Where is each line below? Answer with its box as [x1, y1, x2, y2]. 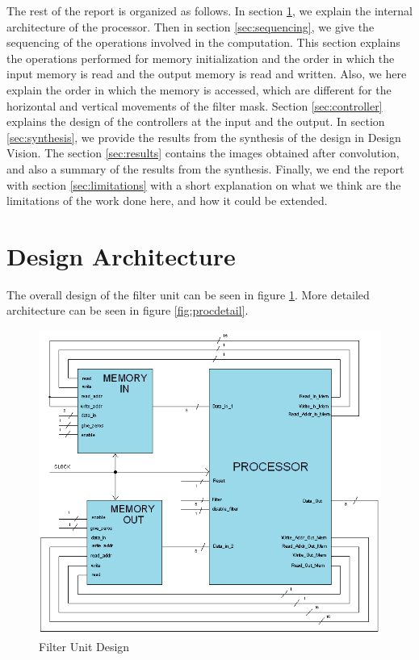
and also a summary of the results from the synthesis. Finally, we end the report [6, 160, 404, 177]
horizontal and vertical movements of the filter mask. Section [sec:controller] [6, 97, 383, 114]
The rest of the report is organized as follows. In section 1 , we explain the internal [6, 2, 413, 19]
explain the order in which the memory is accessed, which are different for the [6, 81, 392, 98]
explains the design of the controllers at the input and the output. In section [6, 113, 385, 130]
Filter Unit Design [39, 637, 130, 654]
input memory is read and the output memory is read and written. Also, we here [6, 65, 407, 82]
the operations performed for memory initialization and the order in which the [6, 49, 395, 66]
